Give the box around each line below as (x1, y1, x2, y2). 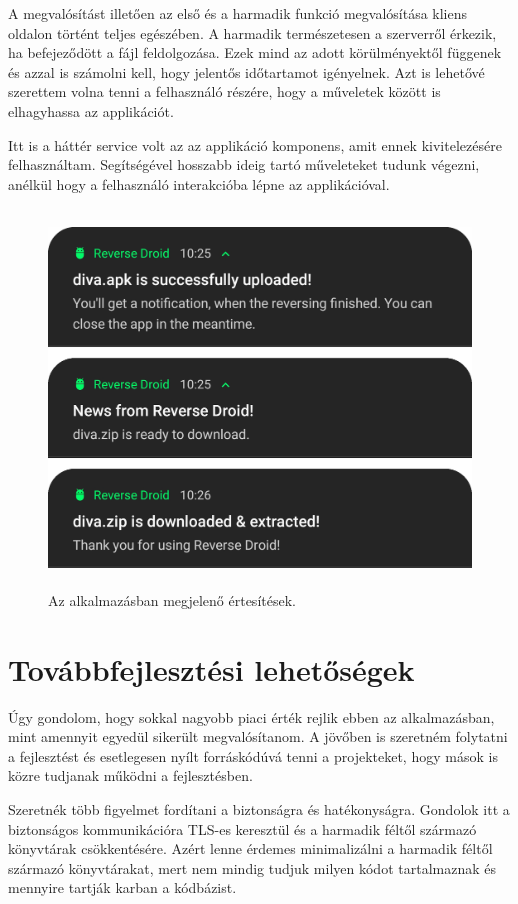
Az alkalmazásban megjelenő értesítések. (48, 589, 296, 610)
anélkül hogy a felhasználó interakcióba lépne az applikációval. (8, 173, 390, 194)
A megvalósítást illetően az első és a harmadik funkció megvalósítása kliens (8, 3, 468, 23)
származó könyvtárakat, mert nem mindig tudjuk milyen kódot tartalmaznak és (8, 857, 496, 878)
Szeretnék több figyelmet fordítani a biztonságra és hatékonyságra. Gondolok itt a (8, 798, 510, 819)
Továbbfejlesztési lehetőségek (8, 648, 415, 689)
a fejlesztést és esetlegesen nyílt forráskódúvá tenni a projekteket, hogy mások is (8, 745, 498, 766)
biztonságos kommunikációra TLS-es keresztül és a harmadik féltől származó (8, 818, 477, 839)
